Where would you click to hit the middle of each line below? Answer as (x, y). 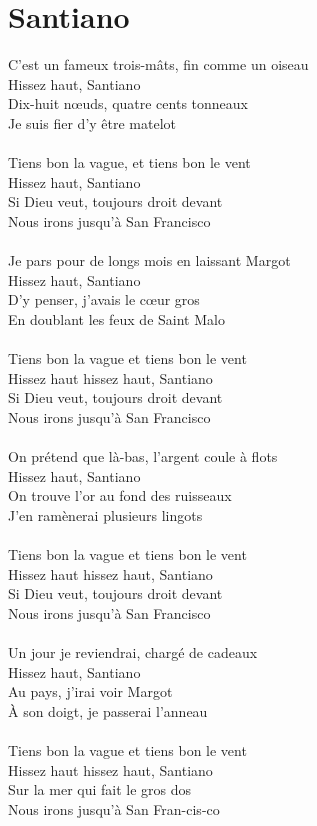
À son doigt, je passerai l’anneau (108, 710)
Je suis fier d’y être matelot (92, 122)
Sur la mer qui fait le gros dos (100, 789)
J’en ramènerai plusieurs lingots (105, 514)
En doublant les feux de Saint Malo (116, 318)
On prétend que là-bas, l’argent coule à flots (143, 456)
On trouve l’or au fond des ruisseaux (120, 495)
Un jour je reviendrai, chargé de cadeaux (133, 651)
